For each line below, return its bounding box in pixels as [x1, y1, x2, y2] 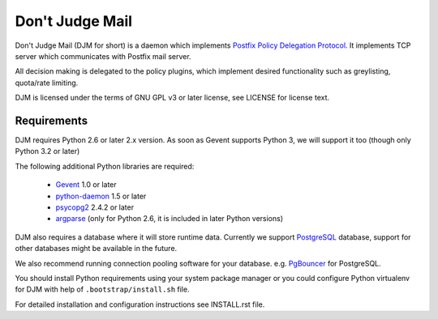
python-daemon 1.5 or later [55, 191, 147, 201]
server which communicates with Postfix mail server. [15, 51, 191, 61]
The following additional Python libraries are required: [15, 161, 195, 171]
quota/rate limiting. [15, 78, 79, 87]
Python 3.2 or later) [15, 147, 80, 156]
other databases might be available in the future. [15, 244, 178, 253]
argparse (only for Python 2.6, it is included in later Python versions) [55, 214, 284, 223]
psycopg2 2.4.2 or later [55, 202, 134, 212]
